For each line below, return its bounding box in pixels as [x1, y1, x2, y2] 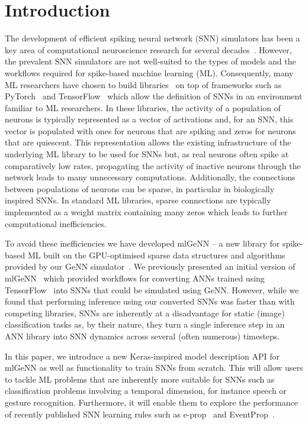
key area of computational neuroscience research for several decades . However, [5, 43, 292, 56]
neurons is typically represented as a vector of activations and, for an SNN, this [5, 113, 294, 125]
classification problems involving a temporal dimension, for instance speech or [5, 384, 287, 397]
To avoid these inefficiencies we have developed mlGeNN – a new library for [5, 237, 280, 250]
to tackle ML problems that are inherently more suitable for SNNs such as [5, 373, 275, 385]
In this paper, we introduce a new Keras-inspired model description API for [5, 349, 280, 362]
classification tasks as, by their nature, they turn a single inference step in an [5, 318, 285, 331]
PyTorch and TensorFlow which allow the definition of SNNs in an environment [5, 90, 303, 102]
